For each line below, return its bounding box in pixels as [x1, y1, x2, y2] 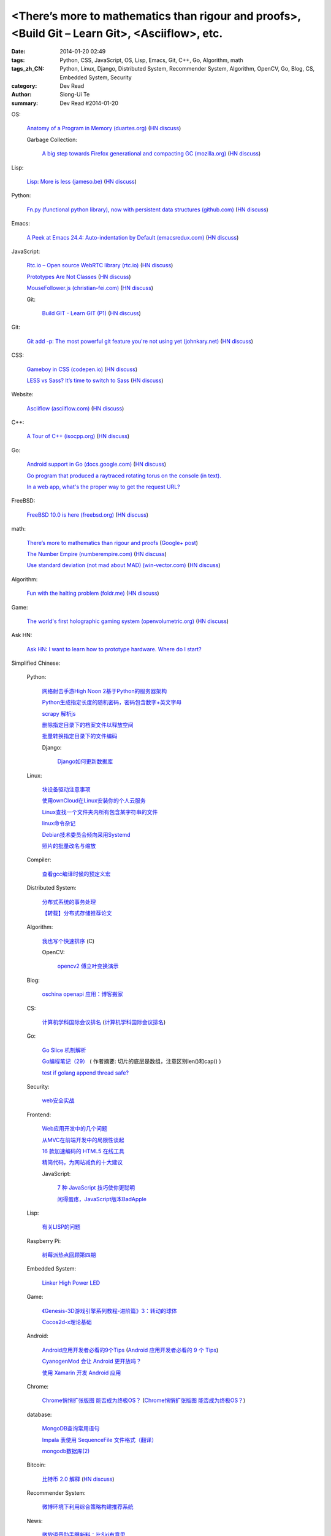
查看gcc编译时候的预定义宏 [42, 870, 111, 877]
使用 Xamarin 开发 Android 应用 [42, 1369, 121, 1376]
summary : [11, 99, 39, 107]
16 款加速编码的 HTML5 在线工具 [42, 1147, 125, 1154]
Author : [11, 91, 32, 98]
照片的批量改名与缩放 [42, 842, 96, 849]
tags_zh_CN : [11, 65, 45, 72]
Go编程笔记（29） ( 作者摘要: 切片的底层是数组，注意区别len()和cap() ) [42, 1057, 221, 1065]
